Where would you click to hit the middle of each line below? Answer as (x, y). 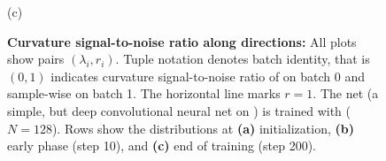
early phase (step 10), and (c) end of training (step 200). (162, 146)
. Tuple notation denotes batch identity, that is (243, 59)
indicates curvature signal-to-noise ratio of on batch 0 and (208, 76)
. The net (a (346, 93)
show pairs (36, 59)
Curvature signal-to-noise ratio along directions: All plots (182, 41)
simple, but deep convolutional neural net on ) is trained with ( (179, 110)
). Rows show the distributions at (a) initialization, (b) (203, 128)
